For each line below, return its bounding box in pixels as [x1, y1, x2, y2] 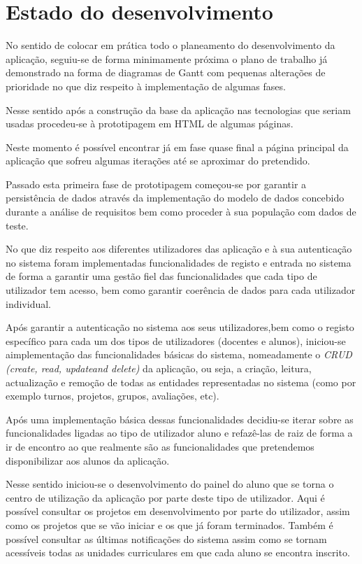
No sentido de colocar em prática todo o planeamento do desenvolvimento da [6, 38, 335, 52]
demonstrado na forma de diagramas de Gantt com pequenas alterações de [6, 65, 326, 80]
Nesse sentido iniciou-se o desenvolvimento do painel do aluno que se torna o [6, 477, 334, 491]
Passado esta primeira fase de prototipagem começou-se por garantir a [6, 176, 307, 191]
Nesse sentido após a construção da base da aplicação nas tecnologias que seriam [6, 102, 351, 117]
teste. [6, 218, 29, 232]
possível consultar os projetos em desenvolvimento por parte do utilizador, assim [6, 504, 350, 519]
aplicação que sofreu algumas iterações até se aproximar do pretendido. [6, 153, 310, 168]
